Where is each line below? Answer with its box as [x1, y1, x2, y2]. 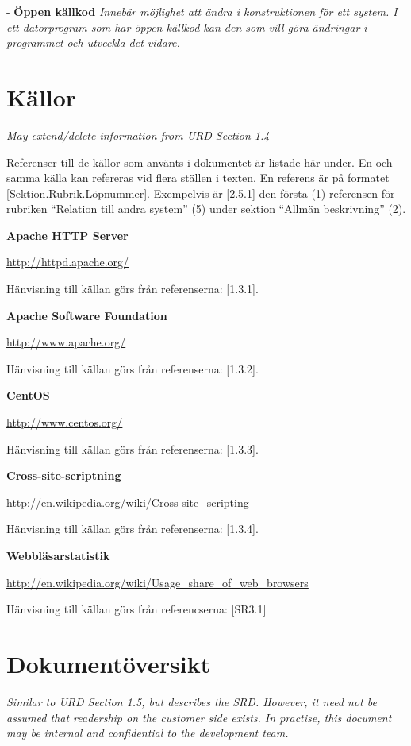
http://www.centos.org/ [6, 414, 123, 431]
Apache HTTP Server [6, 226, 129, 243]
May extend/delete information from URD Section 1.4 [6, 126, 270, 143]
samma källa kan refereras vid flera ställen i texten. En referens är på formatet [6, 169, 390, 186]
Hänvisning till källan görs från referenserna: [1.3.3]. [6, 440, 259, 457]
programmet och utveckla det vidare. [6, 34, 180, 51]
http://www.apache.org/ [6, 334, 126, 350]
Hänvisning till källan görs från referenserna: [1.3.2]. [6, 360, 259, 377]
